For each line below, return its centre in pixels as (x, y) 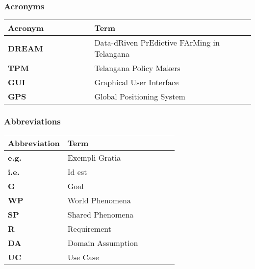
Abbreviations (32, 121)
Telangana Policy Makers (137, 68)
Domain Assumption (103, 243)
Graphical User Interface (137, 82)
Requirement (89, 229)
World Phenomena (99, 200)
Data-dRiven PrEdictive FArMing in (157, 43)
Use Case (83, 257)
